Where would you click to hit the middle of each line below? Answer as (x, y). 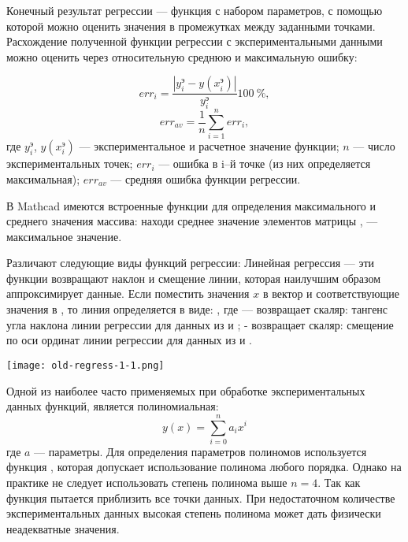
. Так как (339, 483)
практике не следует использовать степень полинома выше (147, 483)
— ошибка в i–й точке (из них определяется (265, 163)
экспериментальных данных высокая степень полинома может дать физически (194, 513)
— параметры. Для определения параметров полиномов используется (200, 451)
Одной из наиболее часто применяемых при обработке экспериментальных (186, 390)
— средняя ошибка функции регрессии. (206, 178)
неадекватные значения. (63, 528)
